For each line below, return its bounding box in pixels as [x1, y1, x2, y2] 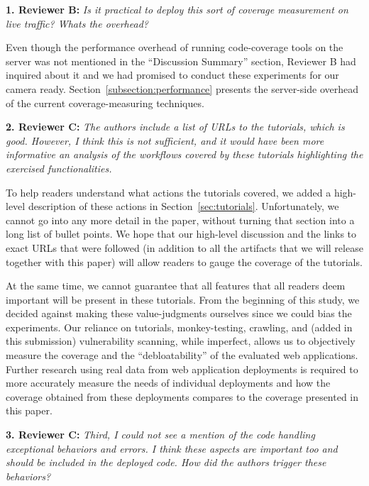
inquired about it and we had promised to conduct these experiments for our [6, 67, 339, 82]
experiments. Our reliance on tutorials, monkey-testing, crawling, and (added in [6, 319, 353, 334]
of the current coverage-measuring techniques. [6, 95, 204, 110]
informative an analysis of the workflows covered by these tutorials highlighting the [6, 147, 363, 162]
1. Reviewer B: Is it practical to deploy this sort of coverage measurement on [6, 2, 348, 16]
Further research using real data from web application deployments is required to [6, 361, 358, 376]
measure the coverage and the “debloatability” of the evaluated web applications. [6, 348, 358, 363]
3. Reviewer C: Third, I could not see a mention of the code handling [6, 427, 315, 442]
